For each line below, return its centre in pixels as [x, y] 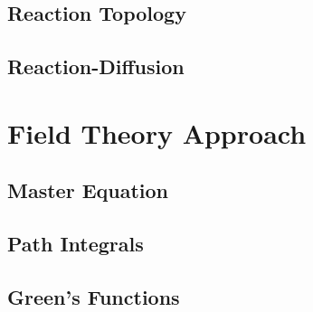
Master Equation [88, 190]
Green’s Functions [94, 296]
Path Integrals [76, 244]
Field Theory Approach [157, 132]
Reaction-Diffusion [96, 66]
